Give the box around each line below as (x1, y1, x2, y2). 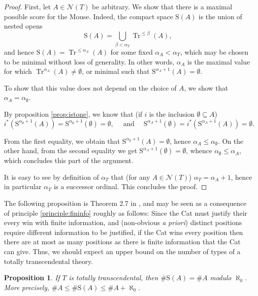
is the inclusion (149, 108, 194, 119)
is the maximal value (187, 56, 250, 66)
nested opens (4, 21, 43, 31)
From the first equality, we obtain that (4, 135, 120, 146)
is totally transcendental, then (68, 272, 159, 283)
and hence (4, 47, 34, 57)
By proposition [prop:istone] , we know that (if (4, 108, 142, 119)
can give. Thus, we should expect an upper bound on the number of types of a (4, 246, 241, 256)
